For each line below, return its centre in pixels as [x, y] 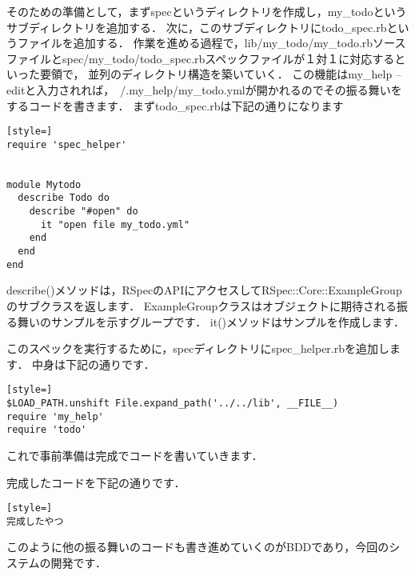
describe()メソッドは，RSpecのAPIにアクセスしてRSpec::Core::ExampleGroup [204, 290]
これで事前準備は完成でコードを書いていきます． [135, 455]
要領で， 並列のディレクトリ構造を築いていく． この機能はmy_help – [220, 74]
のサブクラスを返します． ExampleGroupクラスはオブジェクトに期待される [202, 305]
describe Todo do [64, 198]
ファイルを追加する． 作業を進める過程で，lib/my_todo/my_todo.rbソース [211, 43]
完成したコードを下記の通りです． [96, 482]
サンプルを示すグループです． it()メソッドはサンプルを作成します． [228, 321]
